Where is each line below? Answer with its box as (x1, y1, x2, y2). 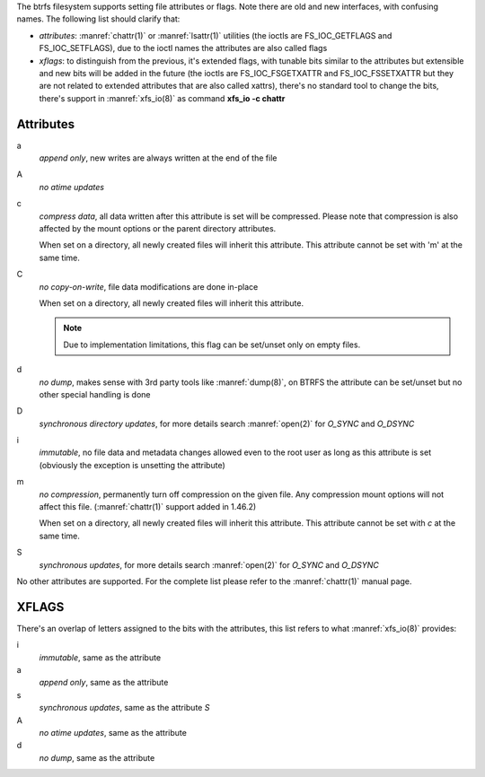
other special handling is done (39, 388, 152, 399)
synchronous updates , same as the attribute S (39, 703, 210, 713)
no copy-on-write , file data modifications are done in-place (39, 281, 259, 292)
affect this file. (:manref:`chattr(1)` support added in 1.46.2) (39, 502, 257, 512)
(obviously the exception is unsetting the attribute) (39, 459, 226, 470)
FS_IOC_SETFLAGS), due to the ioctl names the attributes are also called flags (39, 43, 328, 54)
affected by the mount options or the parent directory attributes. (39, 223, 277, 233)
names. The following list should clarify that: (16, 13, 181, 24)
